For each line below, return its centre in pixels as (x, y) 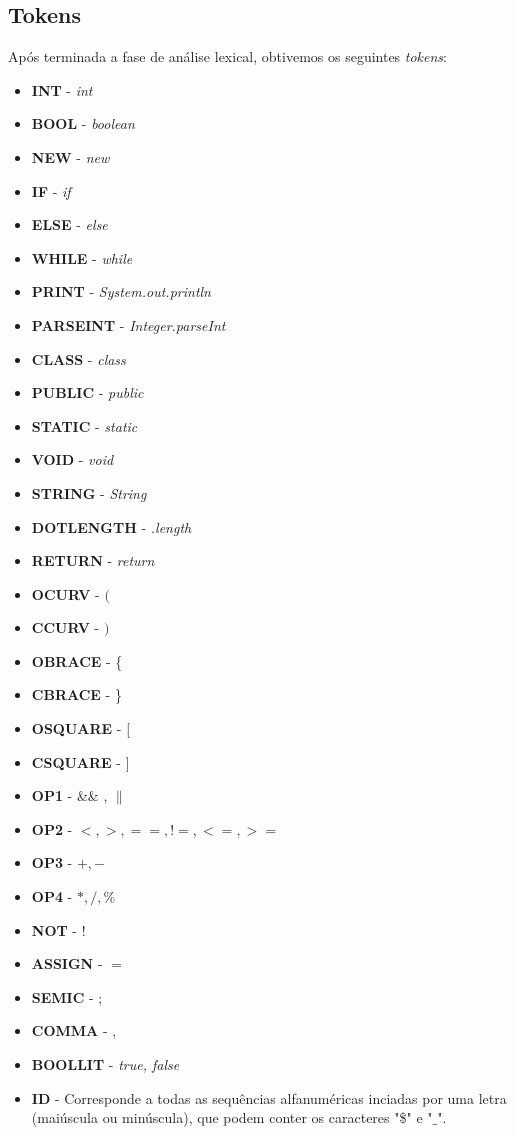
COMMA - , (74, 1030)
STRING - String (89, 492)
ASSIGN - (67, 963)
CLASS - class (78, 358)
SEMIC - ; (67, 996)
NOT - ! (58, 929)
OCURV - (65, 593)
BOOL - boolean (83, 123)
